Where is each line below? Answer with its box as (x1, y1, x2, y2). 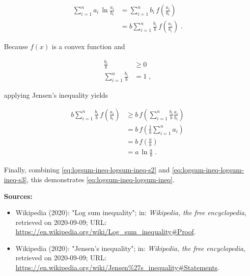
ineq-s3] (4, 174, 27, 184)
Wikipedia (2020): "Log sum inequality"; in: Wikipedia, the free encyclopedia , (15, 207, 247, 218)
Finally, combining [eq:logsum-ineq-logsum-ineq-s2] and (4, 165, 170, 175)
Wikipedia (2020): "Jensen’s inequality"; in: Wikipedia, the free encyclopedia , (15, 243, 246, 253)
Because (4, 41, 28, 52)
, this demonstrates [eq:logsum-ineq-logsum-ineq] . (27, 174, 175, 184)
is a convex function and (52, 41, 125, 52)
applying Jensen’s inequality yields (4, 90, 108, 100)
